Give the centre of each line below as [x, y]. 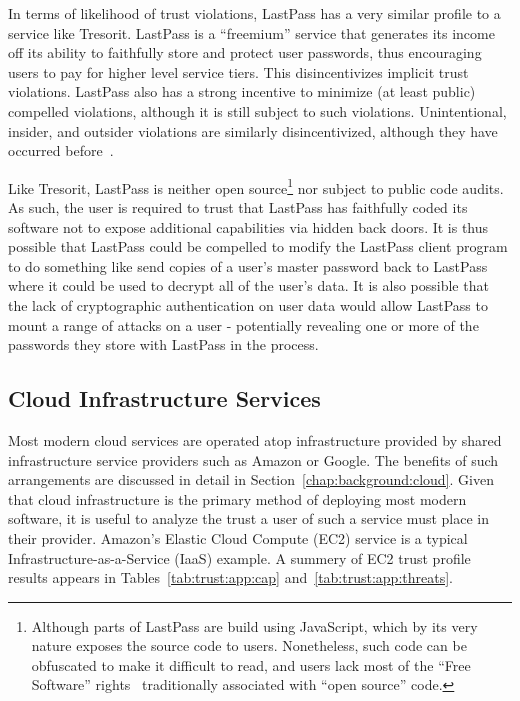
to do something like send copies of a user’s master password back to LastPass [248, 265]
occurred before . [61, 150]
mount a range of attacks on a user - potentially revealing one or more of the [243, 324]
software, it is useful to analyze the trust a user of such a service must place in [248, 518]
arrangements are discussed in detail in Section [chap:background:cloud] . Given [251, 479]
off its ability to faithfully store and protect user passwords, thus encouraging [245, 52]
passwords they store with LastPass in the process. [163, 344]
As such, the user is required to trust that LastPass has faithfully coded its [238, 207]
